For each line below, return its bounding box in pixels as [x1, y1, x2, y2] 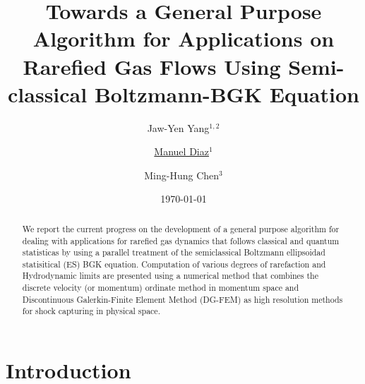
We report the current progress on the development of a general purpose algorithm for [22, 222, 340, 234]
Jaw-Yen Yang [147, 120, 210, 135]
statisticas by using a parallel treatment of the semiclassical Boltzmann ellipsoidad [22, 246, 325, 258]
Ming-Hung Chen [144, 167, 220, 182]
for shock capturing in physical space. [22, 305, 160, 317]
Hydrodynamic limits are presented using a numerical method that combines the [22, 270, 319, 282]
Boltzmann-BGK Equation [94, 79, 359, 108]
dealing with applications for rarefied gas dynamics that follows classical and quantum [22, 234, 340, 246]
